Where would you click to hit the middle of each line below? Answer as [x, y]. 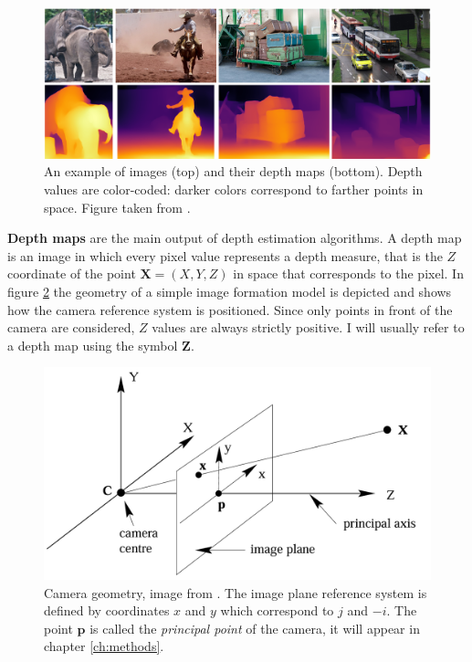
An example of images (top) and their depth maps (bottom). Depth [233, 171]
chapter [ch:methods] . [104, 646]
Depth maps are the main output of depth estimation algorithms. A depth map [235, 238]
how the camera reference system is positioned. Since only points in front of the [230, 309]
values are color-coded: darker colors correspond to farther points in [234, 189]
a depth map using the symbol [93, 345]
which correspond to [277, 610]
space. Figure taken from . [117, 207]
